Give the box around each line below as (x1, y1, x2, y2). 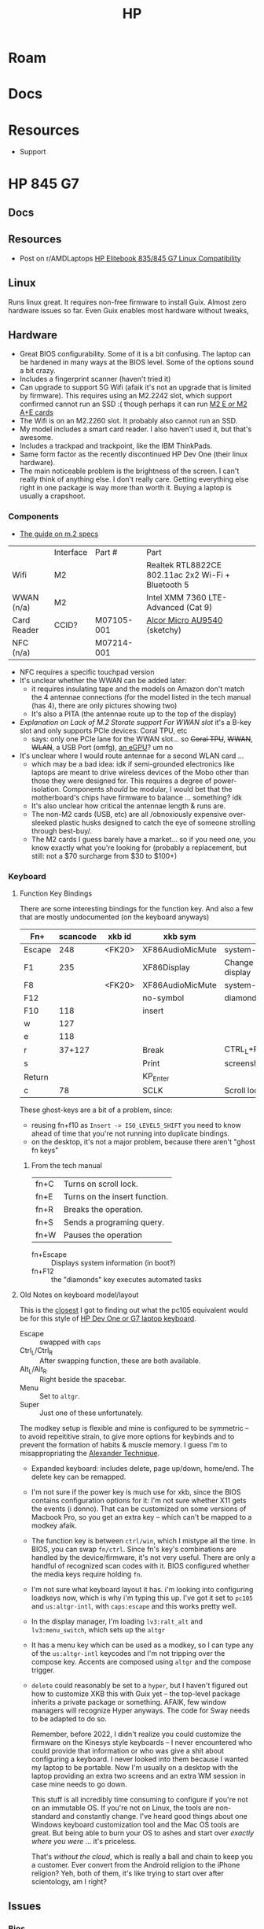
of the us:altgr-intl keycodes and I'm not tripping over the (31, 1648, 225, 1657)
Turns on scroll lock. (64, 1178, 139, 1189)
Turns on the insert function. (64, 1192, 169, 1203)
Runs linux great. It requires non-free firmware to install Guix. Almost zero (8, 297, 247, 307)
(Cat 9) (185, 601, 213, 612)
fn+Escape (31, 1250, 67, 1259)
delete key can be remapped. (31, 1472, 126, 1481)
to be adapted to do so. (31, 1713, 108, 1724)
